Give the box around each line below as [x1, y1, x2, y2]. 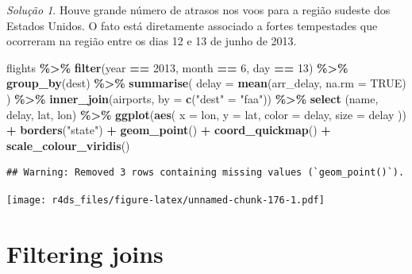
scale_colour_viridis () [6, 137, 130, 153]
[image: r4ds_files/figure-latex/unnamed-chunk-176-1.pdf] [6, 194, 325, 206]
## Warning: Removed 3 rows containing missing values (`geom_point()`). [6, 167, 405, 179]
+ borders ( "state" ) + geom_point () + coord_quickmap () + [6, 122, 331, 138]
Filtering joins [6, 237, 164, 269]
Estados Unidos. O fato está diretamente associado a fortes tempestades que [6, 17, 378, 33]
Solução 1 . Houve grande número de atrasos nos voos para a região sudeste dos [6, 2, 391, 17]
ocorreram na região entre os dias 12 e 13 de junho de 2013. [6, 33, 297, 49]
